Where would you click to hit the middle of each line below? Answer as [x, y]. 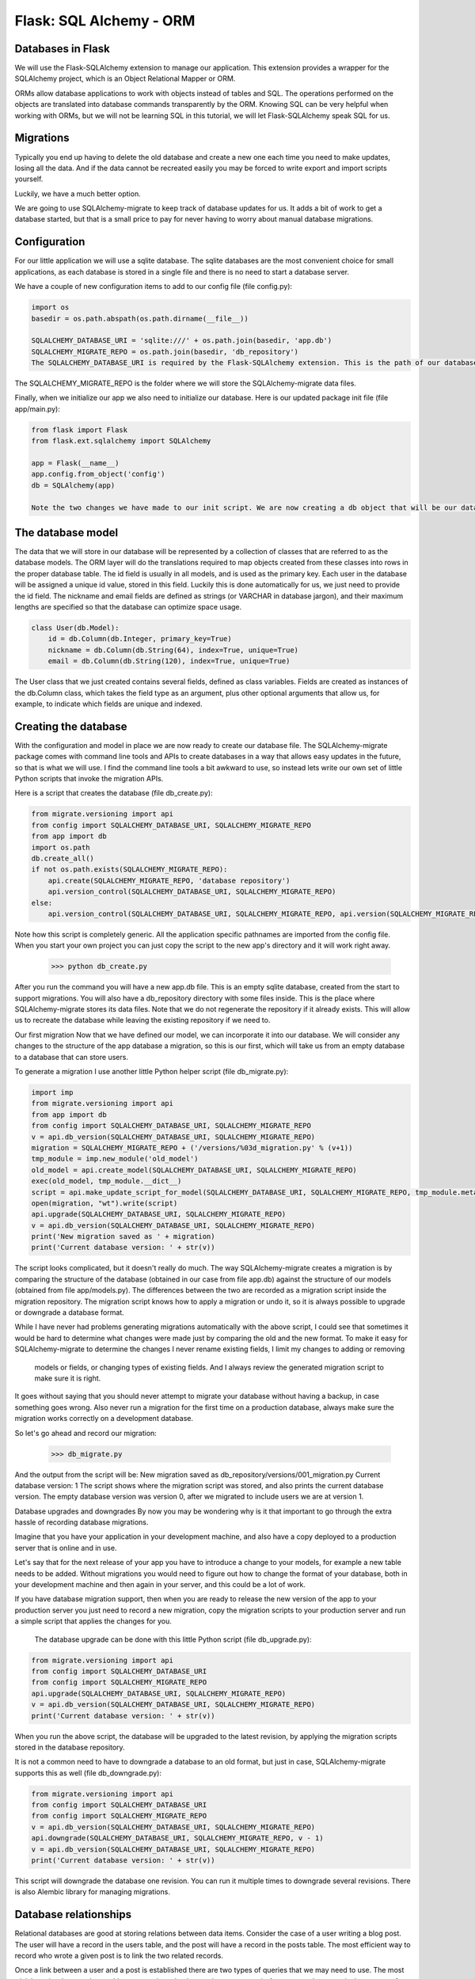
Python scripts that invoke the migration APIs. [89, 779]
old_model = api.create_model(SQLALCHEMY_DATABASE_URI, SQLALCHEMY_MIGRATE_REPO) [194, 1170]
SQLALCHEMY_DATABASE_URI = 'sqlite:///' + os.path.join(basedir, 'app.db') [182, 341]
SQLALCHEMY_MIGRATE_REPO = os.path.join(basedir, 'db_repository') [165, 351]
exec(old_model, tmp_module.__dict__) [106, 1181]
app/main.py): [38, 408]
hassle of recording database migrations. [82, 1522]
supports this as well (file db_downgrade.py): [88, 1772]
